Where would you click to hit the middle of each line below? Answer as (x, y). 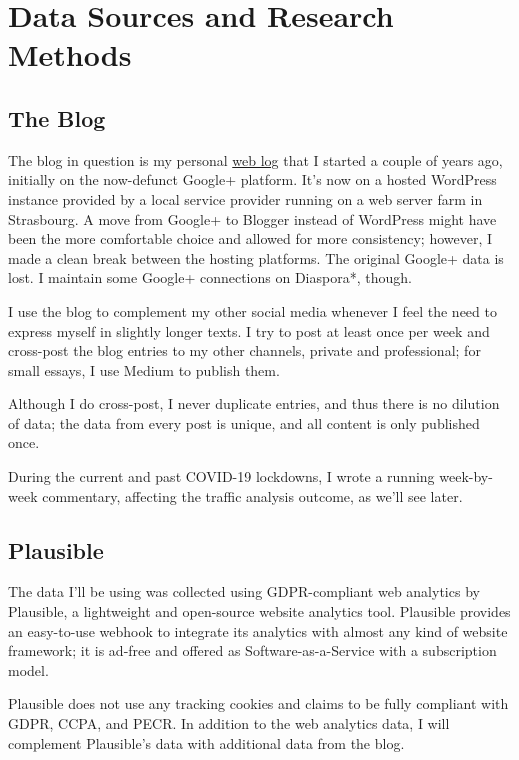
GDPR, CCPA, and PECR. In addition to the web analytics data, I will (229, 723)
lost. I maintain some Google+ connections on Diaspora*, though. (210, 277)
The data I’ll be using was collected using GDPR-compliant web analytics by (244, 591)
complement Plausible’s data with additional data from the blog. (206, 742)
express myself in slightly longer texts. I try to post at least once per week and (249, 330)
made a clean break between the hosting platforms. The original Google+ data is (256, 257)
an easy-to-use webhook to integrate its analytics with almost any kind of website (258, 630)
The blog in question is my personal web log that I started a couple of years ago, (255, 159)
